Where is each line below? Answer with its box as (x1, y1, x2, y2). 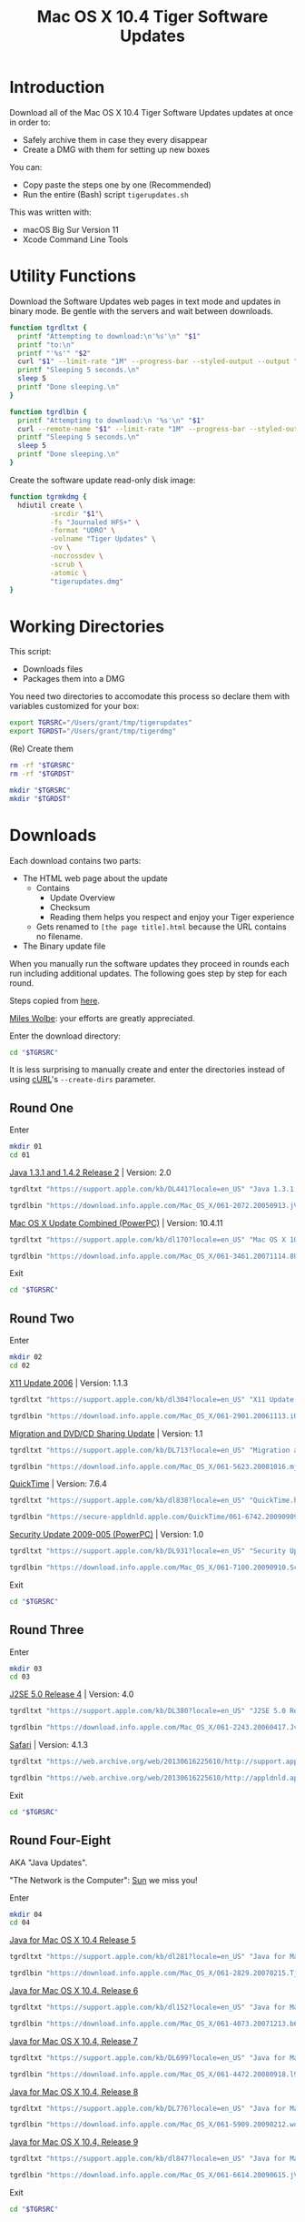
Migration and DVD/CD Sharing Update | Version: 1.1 (9, 1427, 203, 1439)
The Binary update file (22, 940, 106, 951)
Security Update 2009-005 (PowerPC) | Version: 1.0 (9, 1529, 204, 1540)
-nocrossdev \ (49, 552, 103, 561)
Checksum (49, 901, 91, 912)
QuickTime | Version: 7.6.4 (9, 1478, 107, 1489)
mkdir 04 (9, 1910, 43, 1919)
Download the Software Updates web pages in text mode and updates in (9, 296, 281, 307)
